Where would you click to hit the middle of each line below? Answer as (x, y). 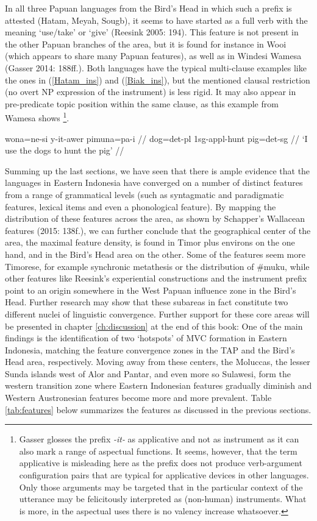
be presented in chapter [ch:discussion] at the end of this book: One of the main (154, 326)
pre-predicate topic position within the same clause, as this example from (142, 103)
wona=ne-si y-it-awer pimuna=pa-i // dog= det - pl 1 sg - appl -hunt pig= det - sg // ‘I (156, 138)
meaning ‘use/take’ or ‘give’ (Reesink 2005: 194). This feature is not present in (152, 32)
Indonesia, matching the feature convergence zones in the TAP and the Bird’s (150, 349)
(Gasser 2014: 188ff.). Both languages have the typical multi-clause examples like (156, 67)
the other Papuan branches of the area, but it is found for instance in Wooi (146, 44)
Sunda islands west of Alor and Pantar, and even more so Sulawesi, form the (148, 373)
